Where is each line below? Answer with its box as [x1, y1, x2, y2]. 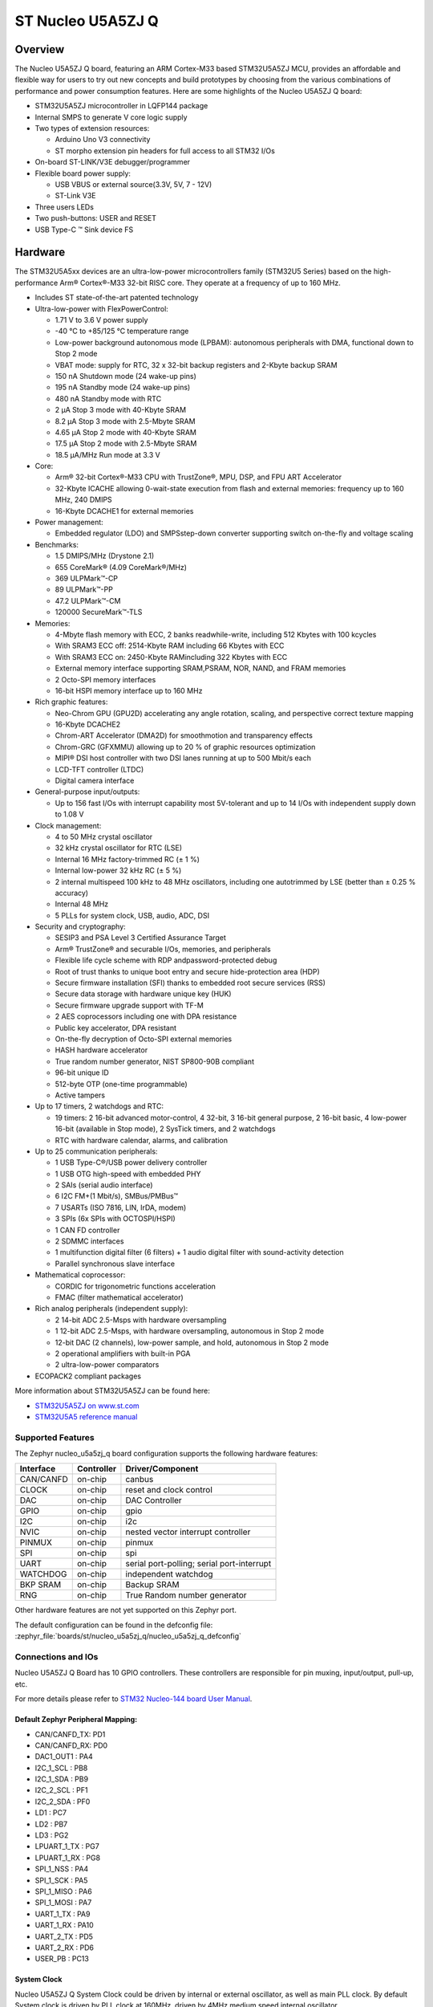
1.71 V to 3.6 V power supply [55, 316, 148, 324]
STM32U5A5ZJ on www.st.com [34, 1401, 140, 1411]
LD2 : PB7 [34, 1819, 68, 1829]
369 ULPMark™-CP [55, 573, 119, 583]
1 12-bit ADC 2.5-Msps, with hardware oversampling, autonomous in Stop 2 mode [55, 1326, 325, 1336]
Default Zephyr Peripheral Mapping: [14, 1715, 138, 1724]
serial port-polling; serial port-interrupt [125, 1558, 272, 1569]
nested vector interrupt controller [125, 1526, 251, 1537]
